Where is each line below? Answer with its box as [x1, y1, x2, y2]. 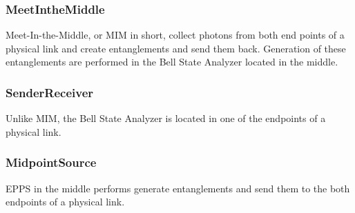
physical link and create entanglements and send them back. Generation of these [6, 41, 346, 55]
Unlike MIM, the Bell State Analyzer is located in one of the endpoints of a [6, 111, 326, 125]
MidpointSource [6, 154, 97, 171]
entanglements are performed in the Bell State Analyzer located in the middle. [6, 54, 338, 69]
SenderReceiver [6, 83, 94, 101]
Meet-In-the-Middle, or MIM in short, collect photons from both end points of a [6, 28, 345, 42]
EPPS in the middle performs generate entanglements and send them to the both [6, 181, 350, 195]
